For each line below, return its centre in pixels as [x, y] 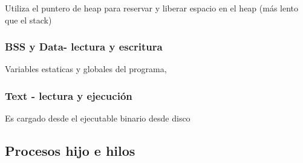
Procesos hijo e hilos [70, 151]
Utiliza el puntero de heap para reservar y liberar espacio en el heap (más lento [152, 8]
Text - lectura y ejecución [69, 95]
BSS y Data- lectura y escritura [84, 47]
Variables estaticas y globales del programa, [86, 69]
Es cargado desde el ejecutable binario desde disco [98, 118]
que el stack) [28, 20]
